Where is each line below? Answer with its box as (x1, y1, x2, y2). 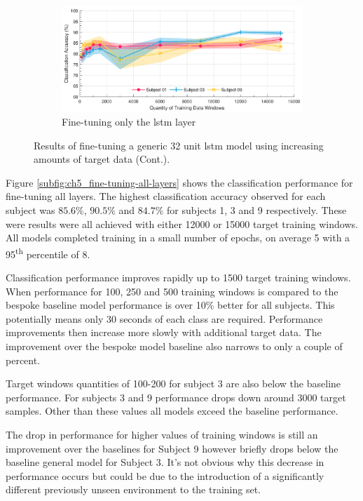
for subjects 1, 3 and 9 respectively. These (167, 203, 347, 218)
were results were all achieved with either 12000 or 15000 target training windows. (6, 216, 358, 231)
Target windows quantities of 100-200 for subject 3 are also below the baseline (6, 376, 341, 391)
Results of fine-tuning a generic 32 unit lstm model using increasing (34, 138, 324, 152)
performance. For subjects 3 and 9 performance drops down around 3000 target (6, 389, 346, 404)
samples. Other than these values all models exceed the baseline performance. (6, 403, 338, 418)
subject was (6, 203, 55, 218)
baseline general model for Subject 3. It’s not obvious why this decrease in (6, 455, 324, 469)
